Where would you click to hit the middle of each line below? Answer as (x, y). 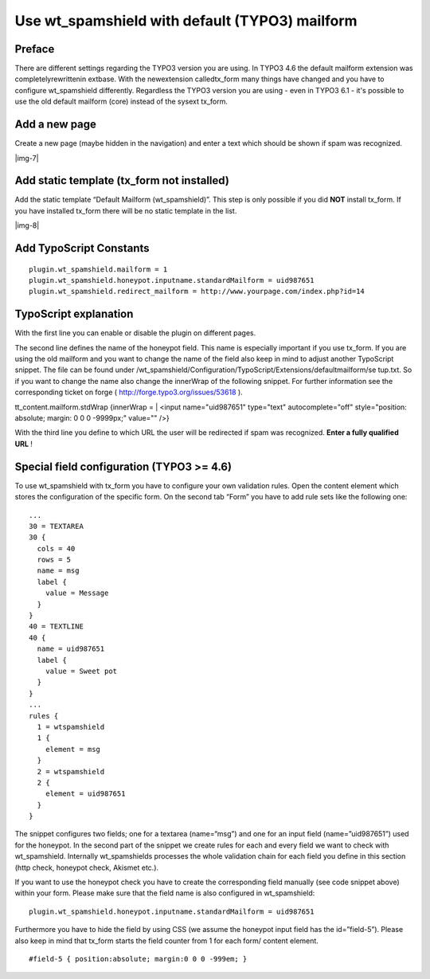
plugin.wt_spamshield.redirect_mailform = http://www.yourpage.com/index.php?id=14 (197, 292)
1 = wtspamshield (71, 726)
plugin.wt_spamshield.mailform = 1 (98, 269)
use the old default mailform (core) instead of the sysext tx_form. (121, 102)
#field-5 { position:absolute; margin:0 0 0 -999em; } (138, 959)
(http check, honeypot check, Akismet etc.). (87, 867)
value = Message (77, 593)
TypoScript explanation (74, 314)
